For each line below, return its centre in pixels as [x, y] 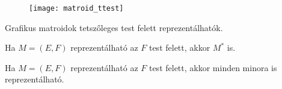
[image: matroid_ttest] [76, 8]
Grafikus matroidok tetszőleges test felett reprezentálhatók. [114, 27]
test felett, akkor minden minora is [213, 67]
